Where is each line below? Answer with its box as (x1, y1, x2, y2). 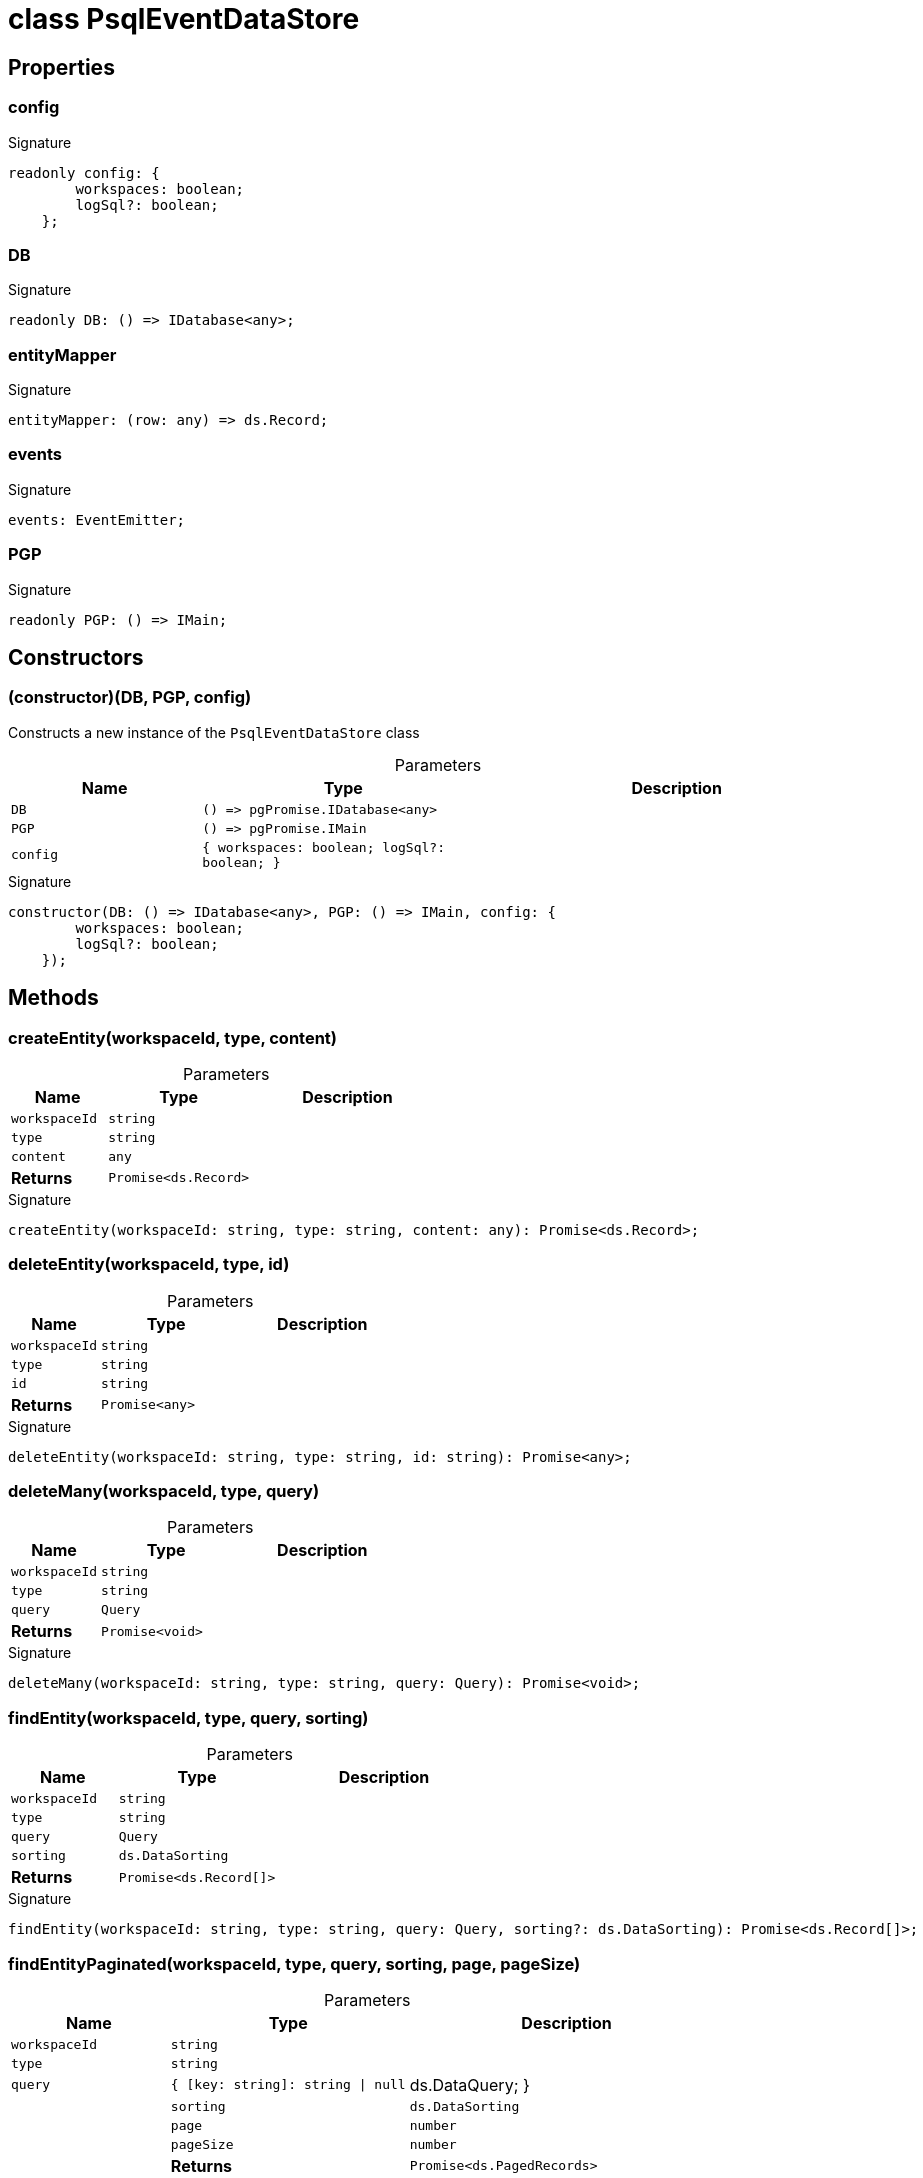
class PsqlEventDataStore (8, 2, 360, 36)
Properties (8, 54, 115, 80)
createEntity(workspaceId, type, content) (8, 1027, 338, 1048)
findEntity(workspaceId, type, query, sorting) (8, 1707, 369, 1728)
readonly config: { (8, 164, 160, 181)
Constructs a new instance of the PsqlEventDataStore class (8, 723, 420, 741)
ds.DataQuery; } (409, 2074, 530, 2095)
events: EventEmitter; (8, 511, 186, 528)
